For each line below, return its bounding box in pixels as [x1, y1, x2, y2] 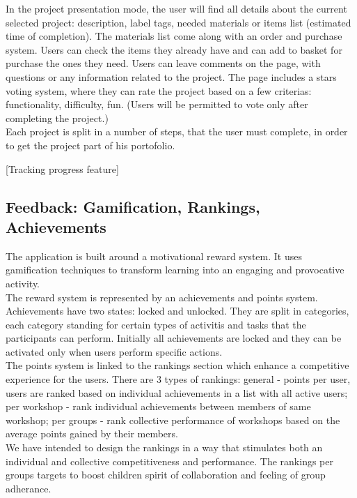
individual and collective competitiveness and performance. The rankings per [6, 453, 333, 468]
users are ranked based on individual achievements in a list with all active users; [6, 385, 348, 400]
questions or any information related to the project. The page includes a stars [6, 69, 337, 84]
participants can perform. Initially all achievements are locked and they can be [6, 331, 342, 345]
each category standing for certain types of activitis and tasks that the [6, 317, 306, 331]
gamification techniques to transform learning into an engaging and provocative [6, 262, 344, 277]
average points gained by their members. [6, 426, 178, 441]
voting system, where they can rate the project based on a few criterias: [6, 83, 312, 98]
